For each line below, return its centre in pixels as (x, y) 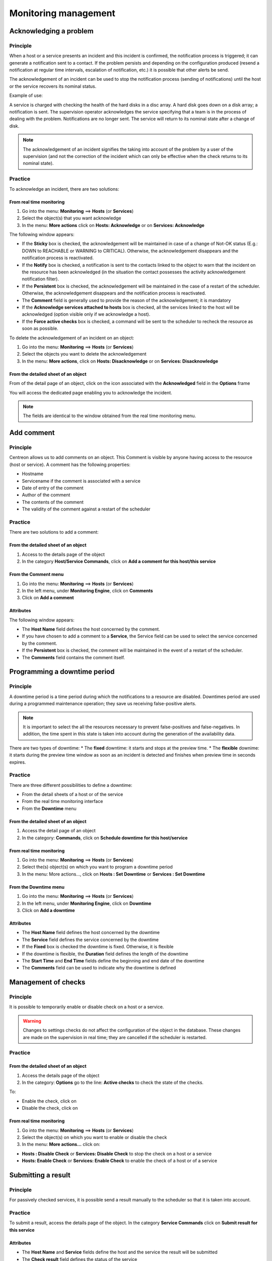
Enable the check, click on (49, 1101)
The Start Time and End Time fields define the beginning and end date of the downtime (113, 960)
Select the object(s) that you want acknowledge (72, 218)
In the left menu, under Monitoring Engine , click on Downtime (87, 903)
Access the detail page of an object (59, 831)
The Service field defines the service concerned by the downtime (90, 939)
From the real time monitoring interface (62, 801)
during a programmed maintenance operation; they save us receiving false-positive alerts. (103, 704)
